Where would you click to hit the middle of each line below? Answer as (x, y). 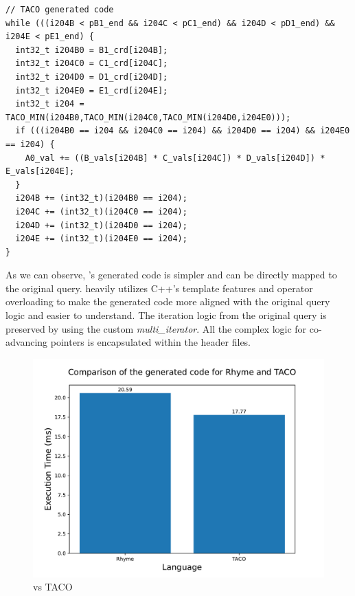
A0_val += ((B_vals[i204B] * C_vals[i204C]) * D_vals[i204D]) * (175, 158)
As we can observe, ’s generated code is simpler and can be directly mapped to (171, 275)
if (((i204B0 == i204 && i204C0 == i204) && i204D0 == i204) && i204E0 (183, 131)
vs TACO (53, 587)
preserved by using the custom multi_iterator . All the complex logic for (156, 328)
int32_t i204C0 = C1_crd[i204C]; (92, 64)
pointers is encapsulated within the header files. (151, 342)
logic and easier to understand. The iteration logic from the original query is (166, 315)
